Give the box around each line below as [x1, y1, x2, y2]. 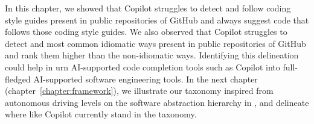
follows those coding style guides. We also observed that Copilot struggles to [5, 25, 287, 38]
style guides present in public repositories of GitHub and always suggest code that [5, 13, 309, 26]
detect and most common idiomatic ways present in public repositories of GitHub [5, 37, 306, 49]
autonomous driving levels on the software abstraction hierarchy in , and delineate [5, 96, 309, 108]
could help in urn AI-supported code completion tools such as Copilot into [5, 60, 280, 73]
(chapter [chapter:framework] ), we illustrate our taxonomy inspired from [5, 84, 274, 97]
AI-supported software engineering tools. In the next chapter [33, 72, 258, 85]
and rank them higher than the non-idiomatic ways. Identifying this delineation [5, 49, 299, 61]
